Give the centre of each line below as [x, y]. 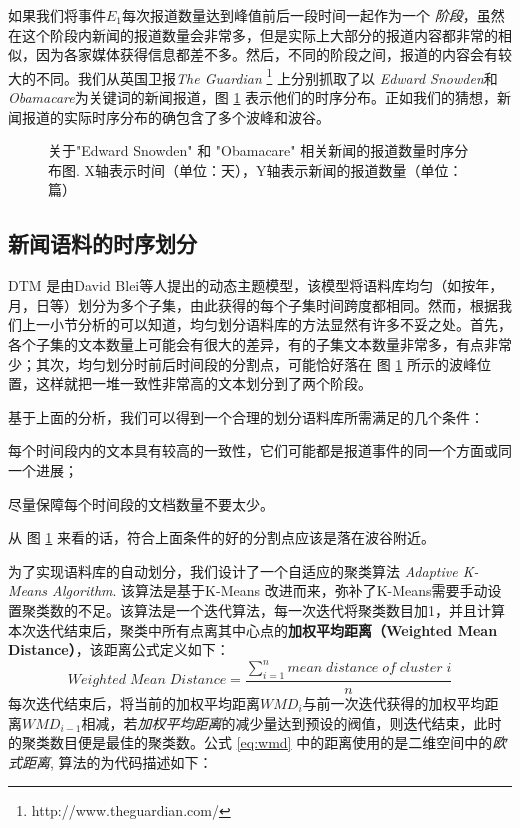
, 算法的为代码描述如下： [131, 761]
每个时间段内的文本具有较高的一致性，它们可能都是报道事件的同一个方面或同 [260, 450]
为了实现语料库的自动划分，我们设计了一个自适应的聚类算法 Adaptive [233, 570]
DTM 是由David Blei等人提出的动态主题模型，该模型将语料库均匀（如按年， [256, 285]
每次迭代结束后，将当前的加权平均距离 [134, 703]
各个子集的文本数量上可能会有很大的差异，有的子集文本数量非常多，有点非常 [260, 343]
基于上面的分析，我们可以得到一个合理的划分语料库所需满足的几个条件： [246, 416]
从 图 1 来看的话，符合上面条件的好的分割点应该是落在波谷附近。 [221, 537]
